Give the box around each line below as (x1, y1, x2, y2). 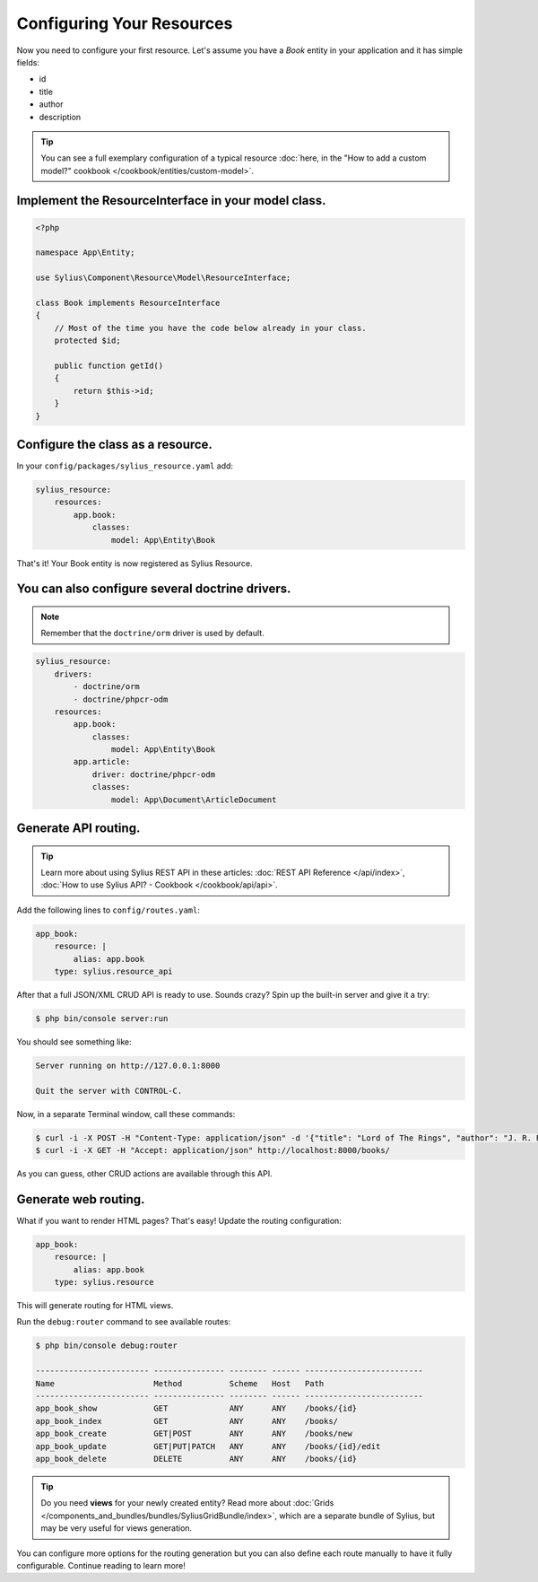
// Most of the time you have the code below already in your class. (54, 323, 367, 333)
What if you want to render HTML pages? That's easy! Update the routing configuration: (16, 1215, 343, 1226)
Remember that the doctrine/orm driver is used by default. (40, 628, 265, 639)
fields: (16, 57, 40, 67)
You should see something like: (16, 1036, 132, 1047)
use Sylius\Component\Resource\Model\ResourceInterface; (35, 273, 291, 283)
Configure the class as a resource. (16, 436, 213, 452)
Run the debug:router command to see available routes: (16, 1316, 231, 1327)
